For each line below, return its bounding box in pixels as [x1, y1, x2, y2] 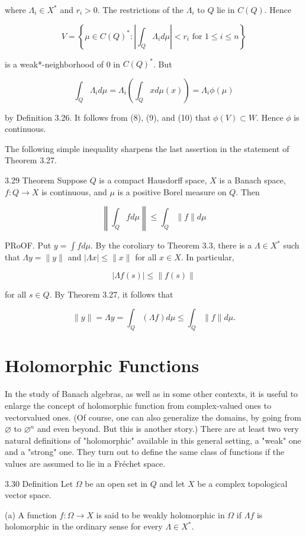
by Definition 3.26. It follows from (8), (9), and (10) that [5, 111, 211, 123]
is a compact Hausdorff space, [99, 174, 207, 186]
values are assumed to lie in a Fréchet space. [5, 457, 166, 469]
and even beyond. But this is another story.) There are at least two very [37, 422, 299, 435]
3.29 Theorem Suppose [5, 174, 87, 186]
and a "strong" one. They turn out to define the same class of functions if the [5, 445, 285, 458]
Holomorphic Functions [5, 353, 199, 377]
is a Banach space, [219, 174, 286, 186]
